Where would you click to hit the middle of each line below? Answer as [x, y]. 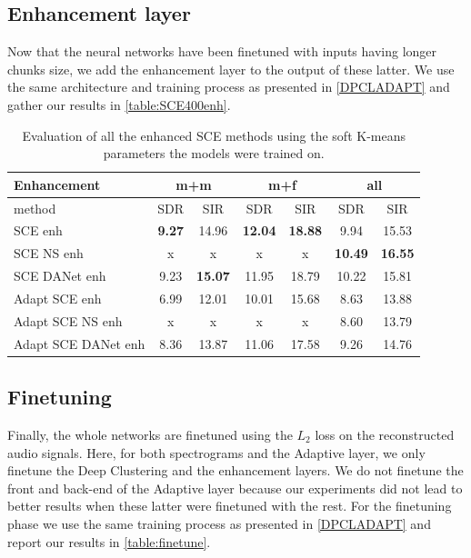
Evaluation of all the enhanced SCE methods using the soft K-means [214, 135]
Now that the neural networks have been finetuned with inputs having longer [222, 51]
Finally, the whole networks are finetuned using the [150, 434]
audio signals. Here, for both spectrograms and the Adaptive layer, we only [216, 452]
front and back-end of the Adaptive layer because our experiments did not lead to [235, 488]
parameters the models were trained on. [214, 153]
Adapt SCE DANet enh [80, 343]
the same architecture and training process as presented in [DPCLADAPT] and [229, 87]
